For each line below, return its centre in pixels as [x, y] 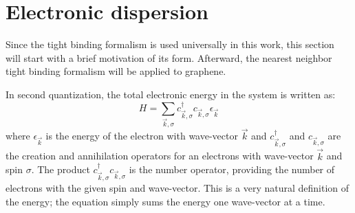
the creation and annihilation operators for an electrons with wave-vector [160, 156]
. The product [61, 169]
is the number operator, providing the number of [232, 169]
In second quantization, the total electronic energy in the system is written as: [171, 94]
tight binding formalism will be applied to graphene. [116, 71]
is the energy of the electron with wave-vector [142, 136]
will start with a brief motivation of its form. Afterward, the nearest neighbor [169, 57]
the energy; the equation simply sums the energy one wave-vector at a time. [165, 201]
